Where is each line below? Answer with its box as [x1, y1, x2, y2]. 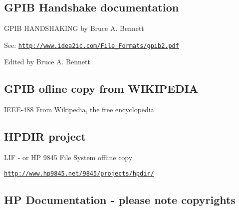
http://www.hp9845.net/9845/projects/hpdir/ [4, 170, 154, 177]
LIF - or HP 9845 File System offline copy [4, 152, 133, 163]
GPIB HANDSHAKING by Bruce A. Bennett [4, 23, 144, 33]
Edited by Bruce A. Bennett [4, 56, 90, 67]
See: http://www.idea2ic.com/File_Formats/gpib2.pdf [4, 39, 179, 50]
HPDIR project [4, 129, 86, 144]
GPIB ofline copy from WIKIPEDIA [4, 81, 199, 96]
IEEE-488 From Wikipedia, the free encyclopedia [4, 104, 154, 115]
